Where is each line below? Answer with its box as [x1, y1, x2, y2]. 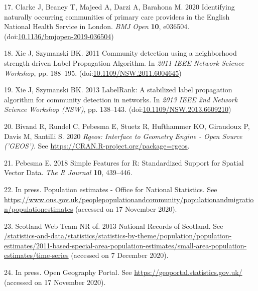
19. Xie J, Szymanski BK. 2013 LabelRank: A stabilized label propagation [4, 84, 232, 95]
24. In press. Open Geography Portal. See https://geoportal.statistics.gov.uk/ [4, 267, 242, 277]
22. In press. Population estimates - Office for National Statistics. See [4, 184, 217, 194]
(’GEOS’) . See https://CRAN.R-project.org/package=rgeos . [4, 140, 190, 151]
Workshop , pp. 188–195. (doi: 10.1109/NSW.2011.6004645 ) [4, 67, 182, 78]
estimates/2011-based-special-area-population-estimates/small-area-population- [4, 240, 247, 250]
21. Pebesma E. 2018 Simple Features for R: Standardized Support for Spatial [4, 157, 244, 168]
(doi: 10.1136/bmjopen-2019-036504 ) [4, 31, 114, 41]
